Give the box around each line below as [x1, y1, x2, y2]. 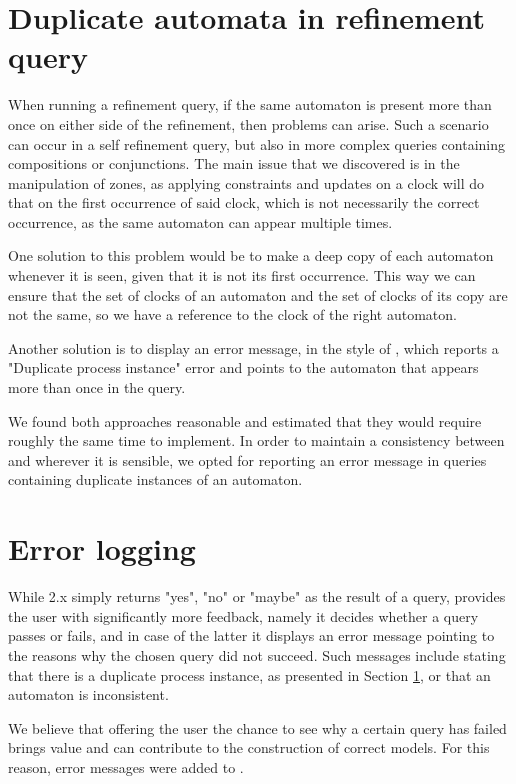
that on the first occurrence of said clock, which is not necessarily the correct [8, 192, 480, 213]
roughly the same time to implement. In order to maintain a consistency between [8, 430, 505, 451]
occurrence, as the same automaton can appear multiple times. [8, 211, 393, 232]
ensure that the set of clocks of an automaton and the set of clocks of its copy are [8, 284, 508, 305]
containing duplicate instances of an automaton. [8, 469, 303, 490]
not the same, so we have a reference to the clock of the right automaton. [8, 304, 457, 325]
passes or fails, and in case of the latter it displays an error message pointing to [8, 625, 495, 646]
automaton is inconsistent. [8, 684, 169, 705]
